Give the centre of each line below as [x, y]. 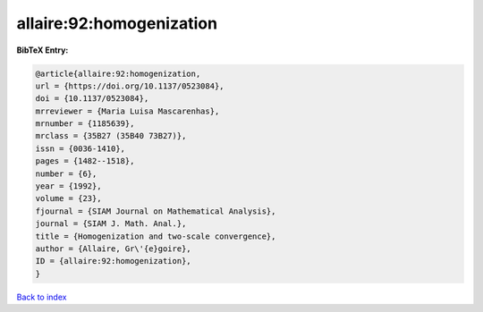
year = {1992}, [68, 186]
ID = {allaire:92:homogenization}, [113, 261]
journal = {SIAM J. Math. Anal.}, [111, 224]
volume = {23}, [68, 198]
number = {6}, [66, 173]
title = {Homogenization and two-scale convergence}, [156, 236]
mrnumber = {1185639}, [85, 124]
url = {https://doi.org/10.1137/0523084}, [130, 86]
